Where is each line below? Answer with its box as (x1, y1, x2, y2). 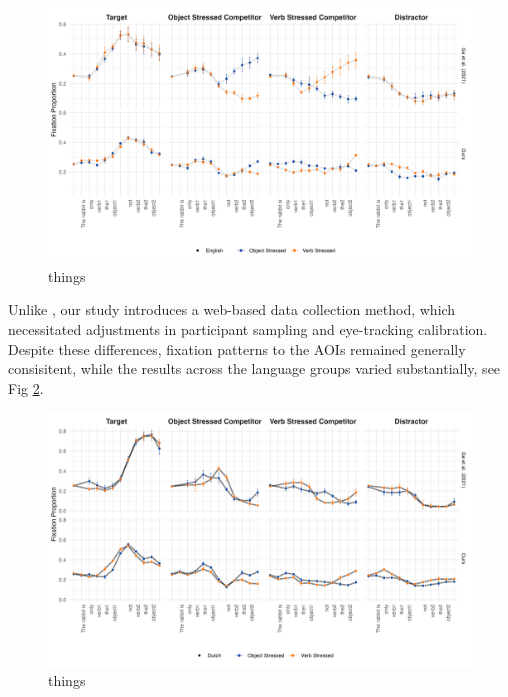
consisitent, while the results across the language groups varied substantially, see (8, 358, 501, 379)
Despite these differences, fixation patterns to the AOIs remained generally (8, 338, 466, 359)
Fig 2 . (8, 377, 44, 398)
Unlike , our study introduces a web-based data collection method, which (8, 299, 456, 320)
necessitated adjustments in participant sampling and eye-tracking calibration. (8, 319, 488, 340)
